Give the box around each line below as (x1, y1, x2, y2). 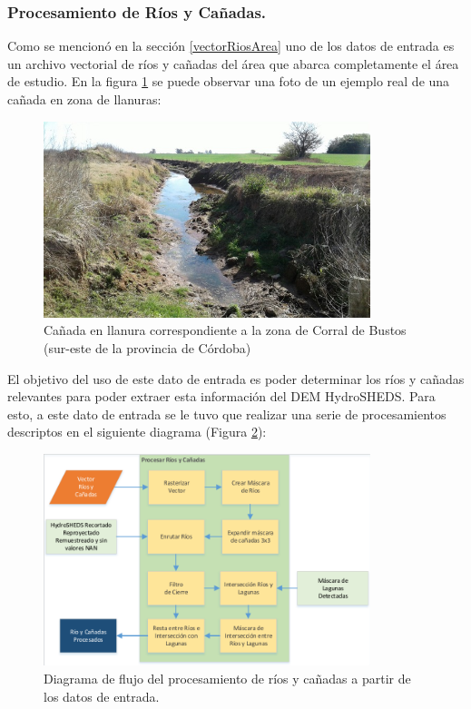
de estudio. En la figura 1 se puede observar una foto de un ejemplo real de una (7, 72, 450, 91)
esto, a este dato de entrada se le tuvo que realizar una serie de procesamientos (7, 404, 446, 423)
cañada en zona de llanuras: (7, 90, 162, 108)
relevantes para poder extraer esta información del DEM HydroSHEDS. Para (7, 387, 436, 406)
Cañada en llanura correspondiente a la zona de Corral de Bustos (44, 320, 407, 340)
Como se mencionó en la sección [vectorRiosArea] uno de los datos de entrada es (7, 36, 455, 55)
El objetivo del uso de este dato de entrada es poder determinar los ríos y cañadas (7, 369, 465, 388)
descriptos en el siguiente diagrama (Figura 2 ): (7, 422, 267, 441)
